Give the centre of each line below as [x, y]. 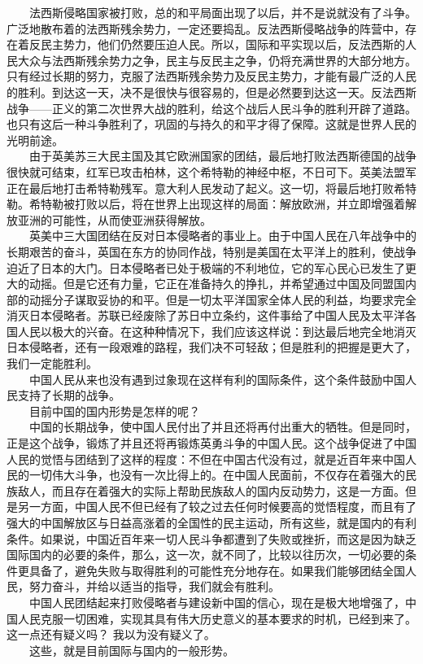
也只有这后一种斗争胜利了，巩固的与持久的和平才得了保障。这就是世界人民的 [211, 124]
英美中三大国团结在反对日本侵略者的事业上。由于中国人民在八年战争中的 [222, 236]
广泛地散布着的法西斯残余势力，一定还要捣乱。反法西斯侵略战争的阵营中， [206, 28]
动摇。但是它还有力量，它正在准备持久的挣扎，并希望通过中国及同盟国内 [222, 284]
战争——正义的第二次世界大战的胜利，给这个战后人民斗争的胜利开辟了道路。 [211, 108]
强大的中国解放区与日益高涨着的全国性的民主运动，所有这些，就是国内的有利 [211, 522]
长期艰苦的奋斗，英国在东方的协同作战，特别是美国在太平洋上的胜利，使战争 [211, 251]
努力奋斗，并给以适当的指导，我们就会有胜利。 [154, 586]
